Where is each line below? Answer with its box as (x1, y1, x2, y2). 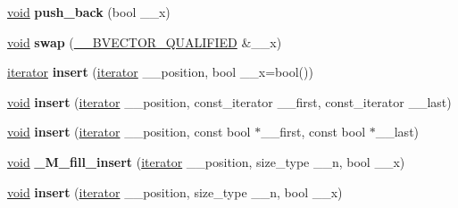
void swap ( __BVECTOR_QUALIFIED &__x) (7, 32, 282, 51)
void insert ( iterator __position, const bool (7, 122, 251, 141)
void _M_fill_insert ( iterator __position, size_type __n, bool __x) (7, 152, 405, 171)
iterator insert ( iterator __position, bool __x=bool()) (7, 62, 313, 81)
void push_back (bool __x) (7, 3, 171, 21)
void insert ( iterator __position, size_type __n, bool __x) (7, 182, 343, 201)
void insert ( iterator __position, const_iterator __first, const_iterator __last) (7, 92, 452, 111)
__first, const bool (261, 122, 366, 141)
